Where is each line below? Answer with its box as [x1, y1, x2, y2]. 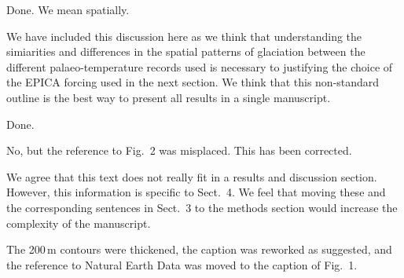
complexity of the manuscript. [6, 214, 151, 231]
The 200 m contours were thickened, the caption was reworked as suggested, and [6, 241, 392, 258]
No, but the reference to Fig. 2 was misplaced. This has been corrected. [6, 142, 352, 159]
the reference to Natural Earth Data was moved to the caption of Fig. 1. [6, 256, 358, 273]
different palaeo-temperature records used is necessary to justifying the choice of [6, 58, 393, 75]
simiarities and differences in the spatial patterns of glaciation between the [6, 43, 365, 60]
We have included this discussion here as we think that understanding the [6, 27, 362, 44]
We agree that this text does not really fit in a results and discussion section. [6, 168, 377, 185]
